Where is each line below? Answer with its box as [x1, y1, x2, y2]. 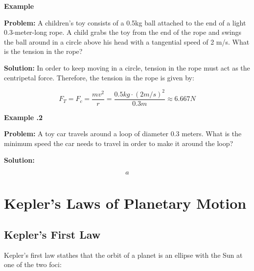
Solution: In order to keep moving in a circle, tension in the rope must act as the [4, 62, 250, 73]
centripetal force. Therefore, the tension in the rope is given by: [4, 72, 194, 82]
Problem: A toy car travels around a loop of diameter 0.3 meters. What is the [4, 128, 242, 139]
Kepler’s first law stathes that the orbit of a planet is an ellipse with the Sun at [4, 249, 243, 260]
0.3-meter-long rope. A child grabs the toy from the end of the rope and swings [4, 27, 241, 37]
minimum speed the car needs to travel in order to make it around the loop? [4, 138, 233, 148]
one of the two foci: [4, 259, 62, 270]
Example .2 [4, 112, 43, 122]
